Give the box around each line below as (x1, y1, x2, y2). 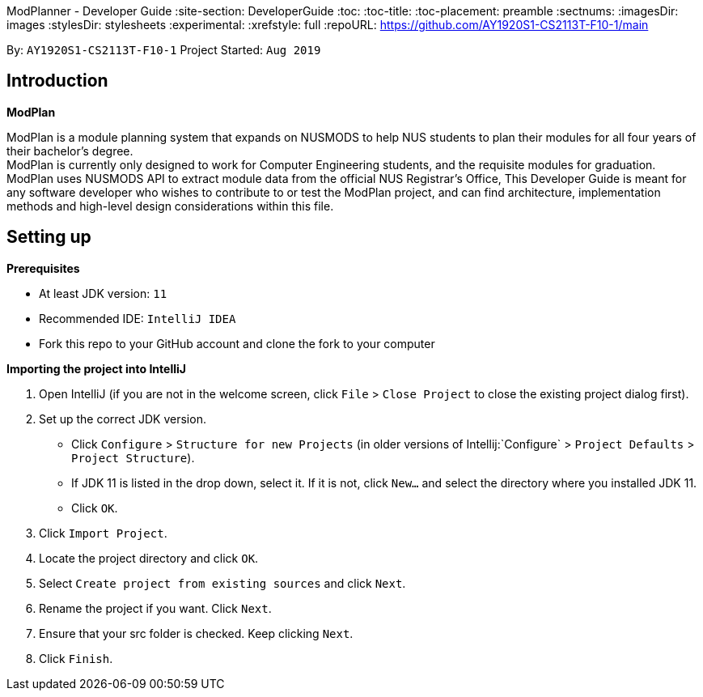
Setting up (6, 227, 91, 248)
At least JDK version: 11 (39, 286, 167, 300)
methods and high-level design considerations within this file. (6, 198, 334, 213)
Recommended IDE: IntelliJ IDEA (39, 311, 236, 325)
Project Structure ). (71, 450, 195, 465)
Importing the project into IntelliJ (6, 361, 186, 376)
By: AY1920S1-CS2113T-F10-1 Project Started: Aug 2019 (6, 43, 321, 57)
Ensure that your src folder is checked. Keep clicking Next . (39, 626, 354, 640)
